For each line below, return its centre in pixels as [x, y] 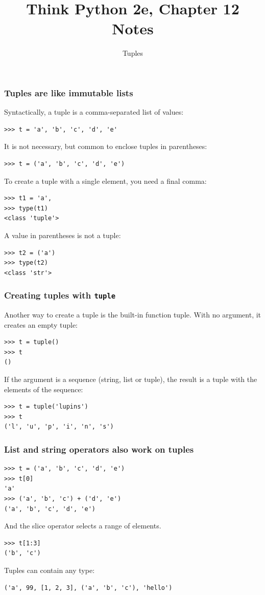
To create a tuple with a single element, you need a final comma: [105, 180]
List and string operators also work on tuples [99, 449]
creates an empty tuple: [41, 324]
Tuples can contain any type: [50, 570]
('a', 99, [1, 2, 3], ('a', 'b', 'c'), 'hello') [88, 588]
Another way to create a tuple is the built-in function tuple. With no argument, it [133, 315]
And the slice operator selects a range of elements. [83, 526]
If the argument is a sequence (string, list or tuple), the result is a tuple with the [131, 379]
